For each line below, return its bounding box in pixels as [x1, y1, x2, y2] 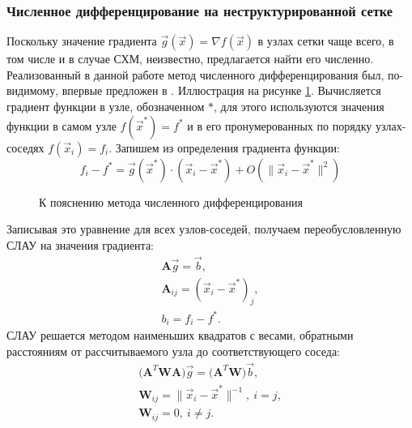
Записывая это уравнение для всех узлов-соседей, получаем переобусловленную [6, 220, 401, 238]
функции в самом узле [6, 117, 117, 134]
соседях [6, 139, 45, 156]
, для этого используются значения [214, 98, 384, 114]
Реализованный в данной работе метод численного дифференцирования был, [6, 66, 384, 83]
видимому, [6, 82, 59, 99]
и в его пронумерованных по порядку [187, 117, 372, 134]
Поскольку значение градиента [6, 32, 157, 49]
